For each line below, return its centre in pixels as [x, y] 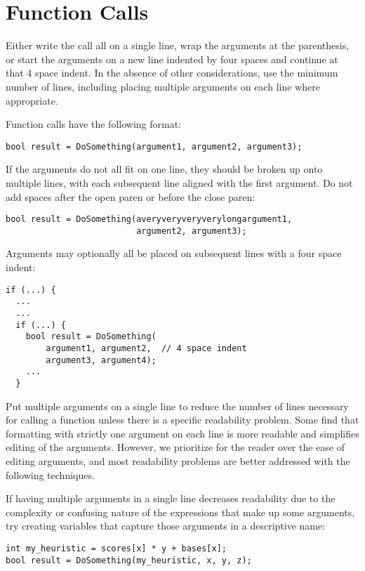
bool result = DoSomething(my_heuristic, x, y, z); [129, 560]
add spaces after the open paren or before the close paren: [131, 196]
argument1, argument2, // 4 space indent [146, 348]
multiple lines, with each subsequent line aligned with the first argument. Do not [179, 182]
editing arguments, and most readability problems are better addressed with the [178, 460]
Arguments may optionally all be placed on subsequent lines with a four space [174, 253]
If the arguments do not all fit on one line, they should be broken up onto [164, 169]
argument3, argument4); [101, 360]
